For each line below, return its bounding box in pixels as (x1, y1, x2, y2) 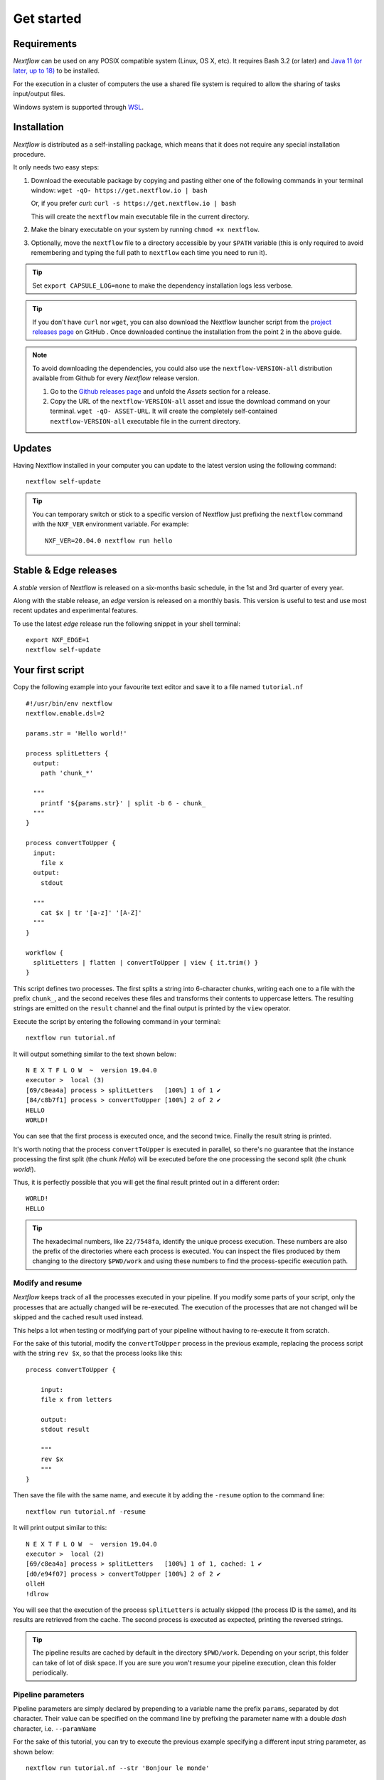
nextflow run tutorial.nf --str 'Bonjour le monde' (26, 1764, 210, 1772)
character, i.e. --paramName (13, 1724, 97, 1733)
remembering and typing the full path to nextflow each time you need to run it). (31, 248, 267, 257)
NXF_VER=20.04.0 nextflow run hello (45, 536, 173, 545)
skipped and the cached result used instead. (13, 1313, 144, 1321)
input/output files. (13, 90, 65, 98)
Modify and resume (13, 1278, 82, 1288)
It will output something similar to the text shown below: (13, 1049, 177, 1058)
